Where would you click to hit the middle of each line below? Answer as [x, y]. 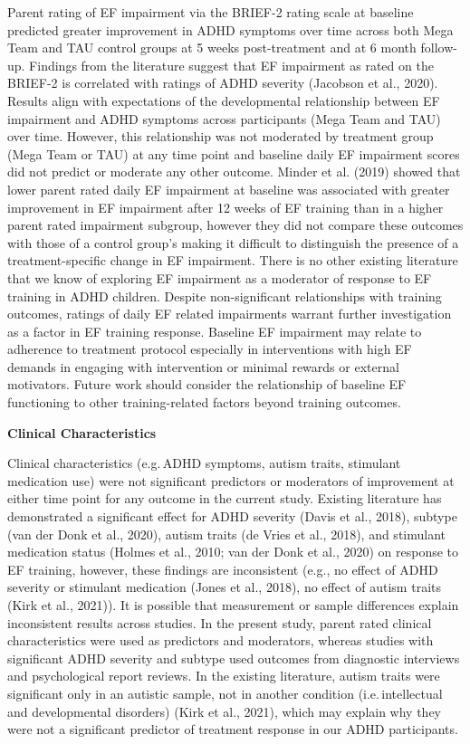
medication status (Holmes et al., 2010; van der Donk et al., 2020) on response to [233, 552]
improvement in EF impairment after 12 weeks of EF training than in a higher [225, 207]
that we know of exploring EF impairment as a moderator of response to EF [220, 277]
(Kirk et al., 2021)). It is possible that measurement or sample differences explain [233, 605]
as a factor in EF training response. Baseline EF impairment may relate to [215, 331]
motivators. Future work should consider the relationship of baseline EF [207, 384]
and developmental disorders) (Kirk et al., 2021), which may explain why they [225, 711]
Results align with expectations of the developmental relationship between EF [224, 100]
